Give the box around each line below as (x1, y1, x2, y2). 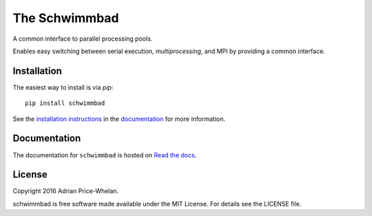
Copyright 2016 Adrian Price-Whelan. (12, 187, 119, 195)
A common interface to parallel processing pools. (12, 35, 153, 43)
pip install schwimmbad (25, 99, 105, 107)
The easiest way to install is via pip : (12, 83, 114, 91)
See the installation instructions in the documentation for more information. (12, 115, 226, 123)
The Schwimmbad (12, 10, 119, 26)
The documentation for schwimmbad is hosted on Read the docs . (12, 150, 197, 159)
